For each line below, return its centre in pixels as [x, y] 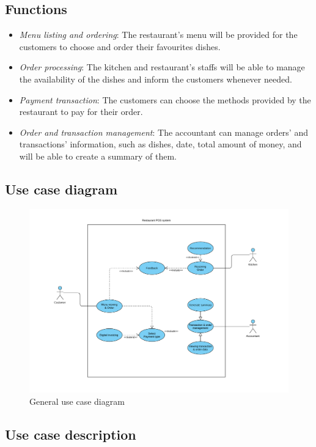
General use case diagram [77, 401]
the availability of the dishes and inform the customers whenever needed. [156, 79]
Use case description [71, 434]
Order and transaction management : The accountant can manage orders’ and [164, 132]
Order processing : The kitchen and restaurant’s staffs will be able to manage [162, 67]
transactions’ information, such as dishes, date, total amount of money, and [160, 144]
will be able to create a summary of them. [98, 156]
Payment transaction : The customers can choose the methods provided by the [165, 99]
